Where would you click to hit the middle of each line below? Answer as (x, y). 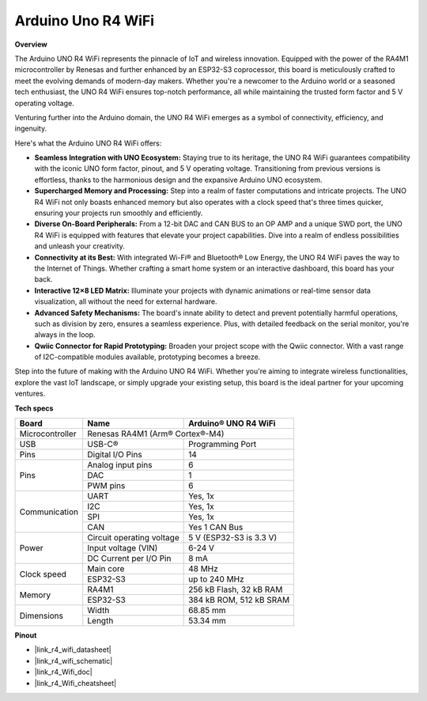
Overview (31, 44)
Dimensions (41, 616)
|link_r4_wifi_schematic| (74, 661)
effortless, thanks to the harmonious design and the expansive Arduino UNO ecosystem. (178, 180)
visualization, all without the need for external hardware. (126, 301)
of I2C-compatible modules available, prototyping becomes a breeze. (147, 357)
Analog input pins (120, 465)
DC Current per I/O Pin (129, 559)
